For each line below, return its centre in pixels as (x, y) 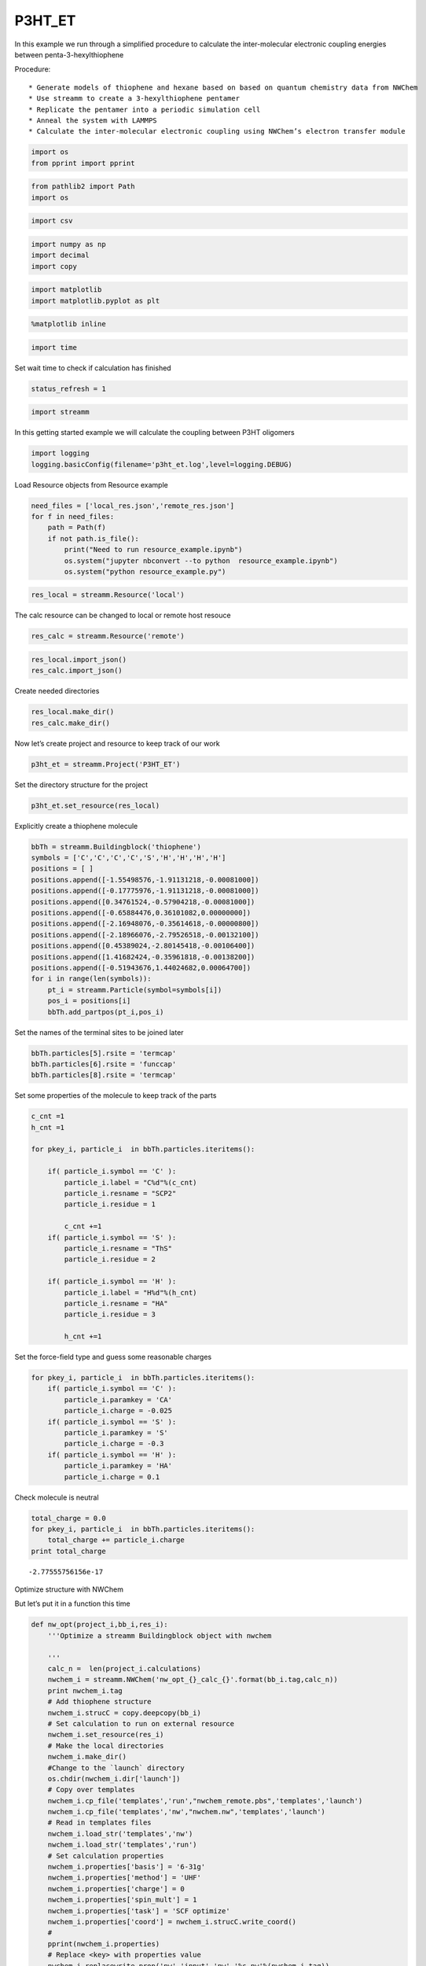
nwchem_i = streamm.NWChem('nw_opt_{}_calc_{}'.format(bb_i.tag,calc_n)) (193, 1680)
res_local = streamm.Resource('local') (108, 595)
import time (54, 347)
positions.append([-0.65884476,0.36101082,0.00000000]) (141, 913)
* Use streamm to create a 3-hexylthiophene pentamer (134, 99)
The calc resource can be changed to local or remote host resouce (123, 615)
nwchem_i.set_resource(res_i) (106, 1735)
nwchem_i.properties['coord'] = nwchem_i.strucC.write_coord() (172, 1922)
